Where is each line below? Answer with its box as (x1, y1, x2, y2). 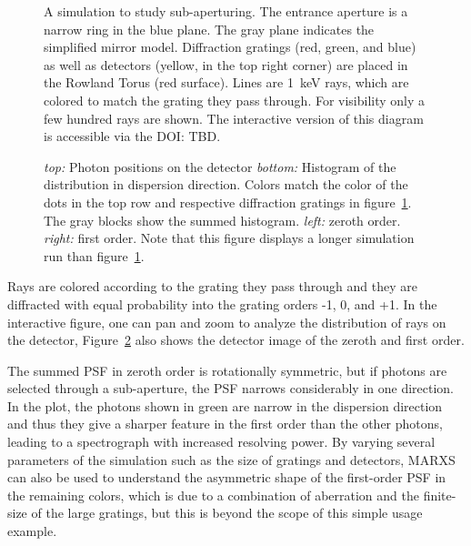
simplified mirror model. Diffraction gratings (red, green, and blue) (44, 37, 416, 56)
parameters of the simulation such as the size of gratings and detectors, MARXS (7, 450, 456, 469)
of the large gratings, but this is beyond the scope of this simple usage (31, 503, 423, 522)
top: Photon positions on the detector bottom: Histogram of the (44, 157, 396, 176)
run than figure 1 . (44, 246, 145, 265)
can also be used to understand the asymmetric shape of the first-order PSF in (7, 468, 446, 487)
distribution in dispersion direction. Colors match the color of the (44, 175, 408, 194)
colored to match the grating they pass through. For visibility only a (44, 90, 426, 109)
